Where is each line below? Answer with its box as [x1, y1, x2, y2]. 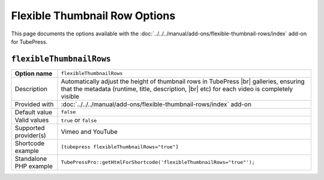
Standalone [14, 154, 47, 163]
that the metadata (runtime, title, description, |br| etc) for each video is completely [61, 85, 293, 93]
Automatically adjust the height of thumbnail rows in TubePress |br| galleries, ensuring [61, 77, 305, 85]
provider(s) [14, 131, 46, 139]
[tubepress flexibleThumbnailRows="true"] [61, 144, 179, 150]
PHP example [14, 162, 53, 170]
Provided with [14, 100, 54, 108]
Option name [14, 69, 53, 77]
